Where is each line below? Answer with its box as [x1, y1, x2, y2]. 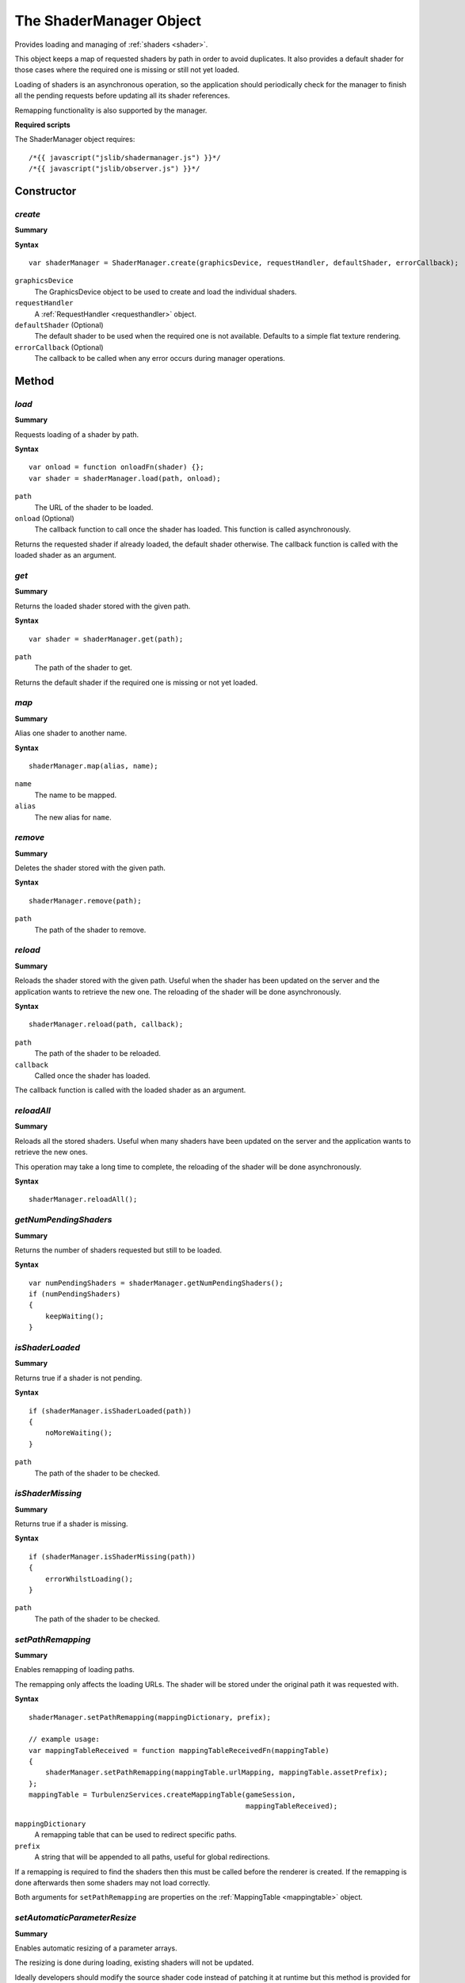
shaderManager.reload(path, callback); [29, 1020, 184, 1029]
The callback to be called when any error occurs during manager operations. [34, 354, 285, 363]
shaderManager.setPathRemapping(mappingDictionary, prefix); [29, 1713, 271, 1721]
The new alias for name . [34, 812, 112, 822]
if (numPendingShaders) [29, 1290, 121, 1298]
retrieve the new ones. [14, 1147, 88, 1157]
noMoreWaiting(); [44, 1429, 112, 1437]
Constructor [14, 184, 77, 198]
